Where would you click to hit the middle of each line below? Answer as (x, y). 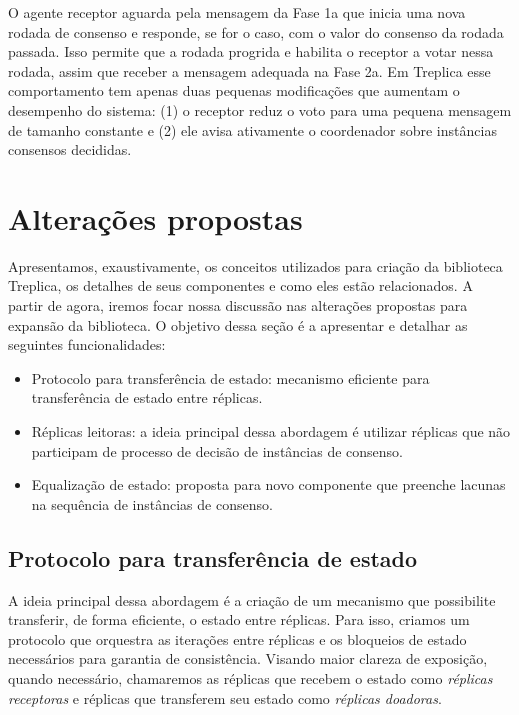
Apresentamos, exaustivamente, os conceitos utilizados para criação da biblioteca (255, 265)
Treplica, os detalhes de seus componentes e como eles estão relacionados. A (240, 285)
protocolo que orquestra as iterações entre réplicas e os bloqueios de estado (237, 638)
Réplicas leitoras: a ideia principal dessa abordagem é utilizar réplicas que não (271, 431)
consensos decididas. (70, 149)
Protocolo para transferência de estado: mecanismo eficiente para (230, 377)
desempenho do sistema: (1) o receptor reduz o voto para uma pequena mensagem (260, 109)
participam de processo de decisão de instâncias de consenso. (217, 450)
